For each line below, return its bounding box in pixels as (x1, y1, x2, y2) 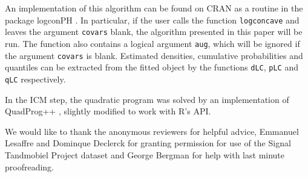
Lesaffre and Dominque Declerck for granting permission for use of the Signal (5, 137, 291, 149)
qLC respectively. (5, 72, 66, 85)
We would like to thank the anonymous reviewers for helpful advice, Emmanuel (5, 125, 299, 137)
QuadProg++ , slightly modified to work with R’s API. (5, 105, 211, 117)
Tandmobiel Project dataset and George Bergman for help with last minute (5, 148, 285, 161)
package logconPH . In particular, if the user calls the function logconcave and (5, 13, 300, 26)
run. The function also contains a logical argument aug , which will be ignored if (5, 37, 300, 49)
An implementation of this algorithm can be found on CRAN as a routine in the (5, 2, 303, 14)
